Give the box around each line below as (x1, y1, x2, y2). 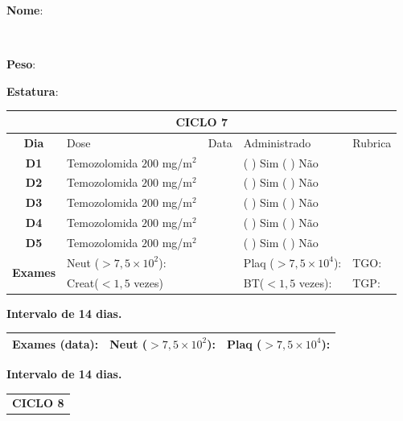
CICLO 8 (12, 394, 64, 411)
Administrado (243, 134, 311, 151)
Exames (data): (12, 335, 99, 352)
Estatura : (6, 82, 59, 99)
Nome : (6, 2, 43, 18)
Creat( (67, 274, 99, 291)
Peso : (6, 56, 36, 72)
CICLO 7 (175, 113, 228, 130)
